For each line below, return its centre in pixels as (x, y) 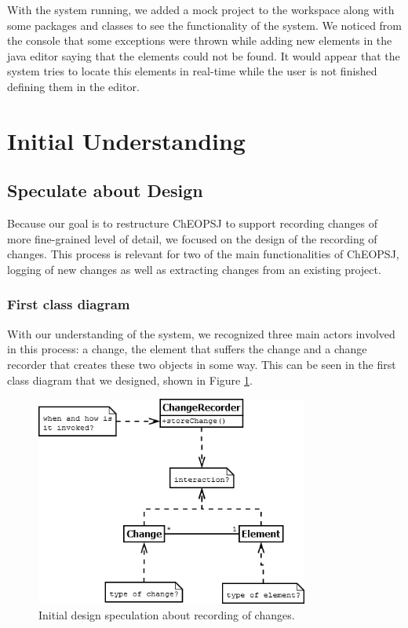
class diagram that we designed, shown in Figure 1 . (130, 380)
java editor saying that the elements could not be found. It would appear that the (204, 55)
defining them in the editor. (73, 86)
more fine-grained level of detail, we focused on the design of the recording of (192, 238)
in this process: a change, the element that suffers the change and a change (187, 349)
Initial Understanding (126, 140)
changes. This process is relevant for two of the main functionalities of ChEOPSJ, (203, 254)
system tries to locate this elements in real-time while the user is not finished (192, 71)
